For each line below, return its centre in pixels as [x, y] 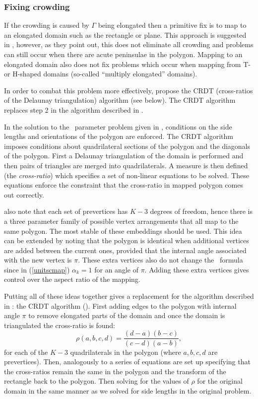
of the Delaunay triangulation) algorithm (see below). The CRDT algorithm [120, 100]
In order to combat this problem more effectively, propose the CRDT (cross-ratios [129, 90]
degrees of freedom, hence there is [201, 211]
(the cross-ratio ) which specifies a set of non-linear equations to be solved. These [127, 175]
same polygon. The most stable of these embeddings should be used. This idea [123, 231]
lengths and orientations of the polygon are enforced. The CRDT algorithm [119, 136]
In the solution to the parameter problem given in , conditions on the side [118, 126]
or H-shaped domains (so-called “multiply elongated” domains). [101, 74]
